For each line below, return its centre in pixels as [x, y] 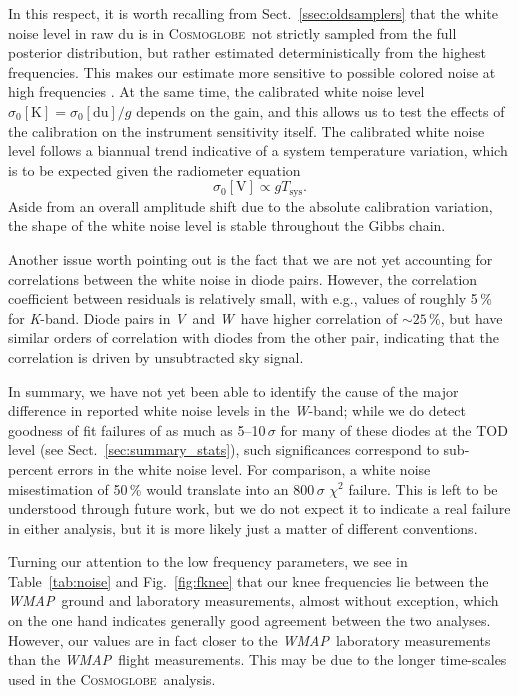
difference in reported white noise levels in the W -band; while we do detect [237, 410]
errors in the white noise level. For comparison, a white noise [244, 468]
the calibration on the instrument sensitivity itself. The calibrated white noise [246, 130]
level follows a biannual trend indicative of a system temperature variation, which [258, 150]
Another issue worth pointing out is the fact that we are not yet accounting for [250, 258]
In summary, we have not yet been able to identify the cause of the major [233, 390]
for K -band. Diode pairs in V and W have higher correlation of [203, 317]
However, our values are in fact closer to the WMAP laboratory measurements [249, 639]
